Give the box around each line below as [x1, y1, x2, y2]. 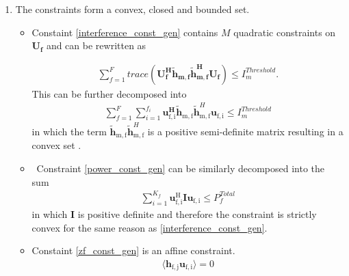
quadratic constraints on [233, 25, 336, 39]
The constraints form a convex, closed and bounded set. [15, 2, 250, 16]
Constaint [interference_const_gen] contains [31, 25, 218, 39]
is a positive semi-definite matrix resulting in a [147, 124, 344, 139]
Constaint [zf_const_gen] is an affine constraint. [31, 243, 235, 258]
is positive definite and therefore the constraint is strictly [77, 206, 317, 221]
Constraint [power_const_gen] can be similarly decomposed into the [36, 161, 325, 176]
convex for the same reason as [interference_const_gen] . [31, 220, 268, 234]
